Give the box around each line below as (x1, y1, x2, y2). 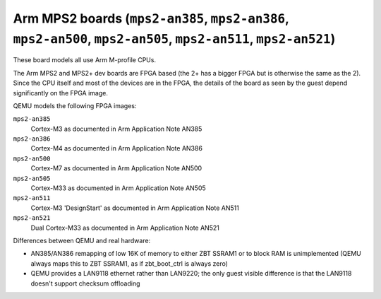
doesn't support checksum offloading (30, 279, 140, 288)
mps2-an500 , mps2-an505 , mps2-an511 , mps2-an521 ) (13, 30, 336, 47)
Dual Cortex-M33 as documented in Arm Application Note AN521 (30, 223, 220, 232)
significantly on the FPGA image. (13, 88, 109, 97)
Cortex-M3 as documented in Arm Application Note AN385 (30, 124, 202, 133)
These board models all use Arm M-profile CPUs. (13, 56, 157, 64)
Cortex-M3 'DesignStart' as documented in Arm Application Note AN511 (30, 204, 239, 212)
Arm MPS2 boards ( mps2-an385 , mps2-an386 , (13, 11, 289, 26)
